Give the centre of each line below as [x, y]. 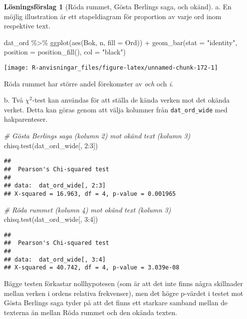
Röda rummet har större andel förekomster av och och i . [89, 83]
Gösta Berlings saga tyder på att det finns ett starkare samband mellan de [116, 303]
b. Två [13, 100]
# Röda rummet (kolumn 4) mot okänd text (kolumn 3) [87, 209]
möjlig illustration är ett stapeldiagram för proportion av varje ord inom [113, 16]
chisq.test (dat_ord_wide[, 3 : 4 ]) [51, 219]
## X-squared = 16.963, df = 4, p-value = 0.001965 [90, 194]
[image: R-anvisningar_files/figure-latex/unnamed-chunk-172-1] [111, 67]
